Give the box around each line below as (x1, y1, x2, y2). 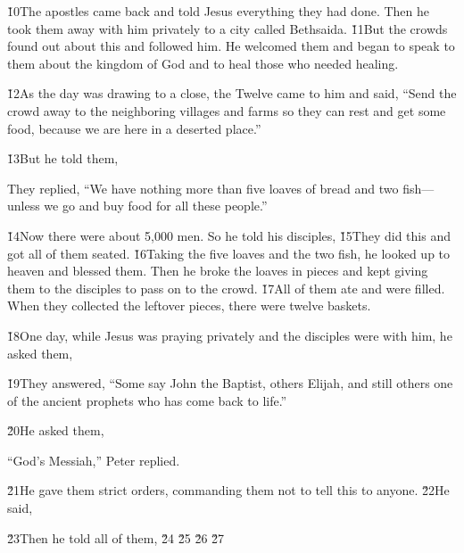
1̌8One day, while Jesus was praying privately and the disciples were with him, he (7, 326, 452, 344)
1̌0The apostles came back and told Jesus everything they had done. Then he (7, 2, 430, 20)
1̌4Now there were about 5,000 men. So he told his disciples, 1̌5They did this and (7, 226, 451, 244)
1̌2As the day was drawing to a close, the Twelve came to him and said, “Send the (7, 84, 457, 103)
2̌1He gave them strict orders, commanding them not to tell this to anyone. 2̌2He (7, 481, 450, 499)
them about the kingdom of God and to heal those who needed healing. (7, 54, 399, 72)
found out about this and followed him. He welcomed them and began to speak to (7, 37, 455, 55)
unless (7, 196, 40, 215)
